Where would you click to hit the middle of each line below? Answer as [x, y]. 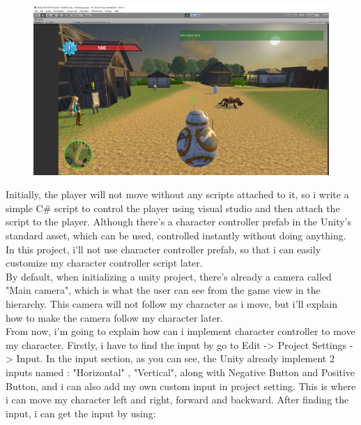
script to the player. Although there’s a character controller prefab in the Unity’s [179, 222]
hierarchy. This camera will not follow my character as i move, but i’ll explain [171, 303]
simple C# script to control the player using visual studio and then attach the [173, 208]
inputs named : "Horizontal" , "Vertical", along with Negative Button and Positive [180, 372]
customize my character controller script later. [104, 263]
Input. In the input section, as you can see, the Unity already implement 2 [175, 358]
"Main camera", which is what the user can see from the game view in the [163, 290]
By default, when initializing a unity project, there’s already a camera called [169, 276]
